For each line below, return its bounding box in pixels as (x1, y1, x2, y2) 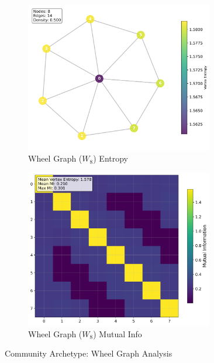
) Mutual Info (93, 327, 142, 340)
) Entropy (93, 152, 128, 165)
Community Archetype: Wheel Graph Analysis (5, 347, 172, 359)
